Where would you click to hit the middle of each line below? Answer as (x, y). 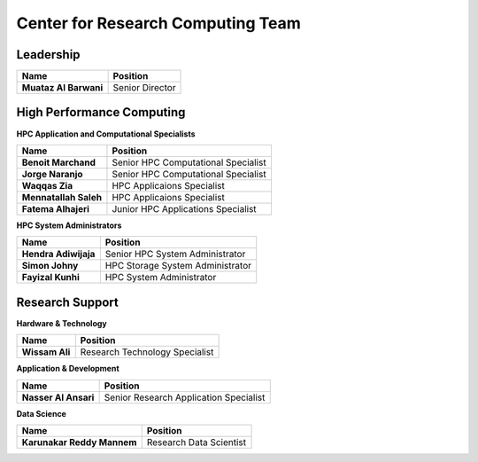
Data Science (41, 413)
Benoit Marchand (59, 162)
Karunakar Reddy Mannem (79, 442)
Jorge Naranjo (52, 174)
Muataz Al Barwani (62, 88)
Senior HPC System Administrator (175, 254)
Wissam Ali (46, 352)
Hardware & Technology (62, 323)
